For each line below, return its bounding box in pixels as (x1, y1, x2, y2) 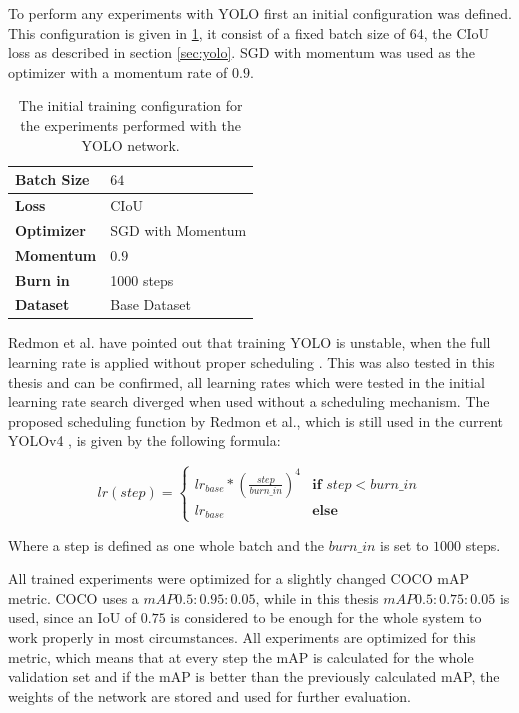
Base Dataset (110, 294, 191, 315)
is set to (380, 534, 429, 555)
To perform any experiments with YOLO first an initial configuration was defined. (8, 3, 512, 23)
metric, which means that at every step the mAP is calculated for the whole (8, 646, 474, 667)
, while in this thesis (255, 587, 379, 608)
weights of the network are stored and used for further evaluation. (8, 685, 411, 706)
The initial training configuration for (18, 95, 243, 116)
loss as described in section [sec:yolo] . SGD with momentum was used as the (8, 42, 475, 63)
